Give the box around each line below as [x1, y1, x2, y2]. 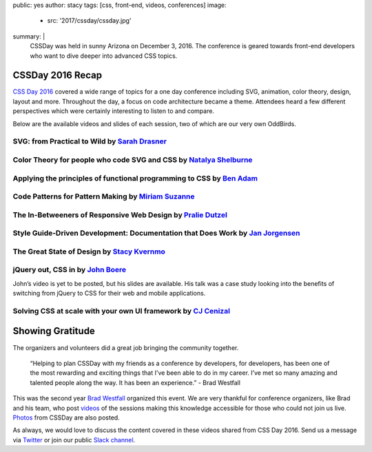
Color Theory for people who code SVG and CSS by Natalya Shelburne [12, 155, 253, 165]
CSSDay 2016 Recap [12, 70, 103, 81]
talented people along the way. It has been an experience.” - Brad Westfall [30, 378, 241, 387]
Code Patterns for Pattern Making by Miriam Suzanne [12, 192, 196, 201]
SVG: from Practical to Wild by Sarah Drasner [12, 136, 167, 146]
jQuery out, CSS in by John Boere [12, 265, 127, 275]
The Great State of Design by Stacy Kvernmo [12, 247, 165, 256]
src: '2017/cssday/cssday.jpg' [47, 17, 132, 25]
